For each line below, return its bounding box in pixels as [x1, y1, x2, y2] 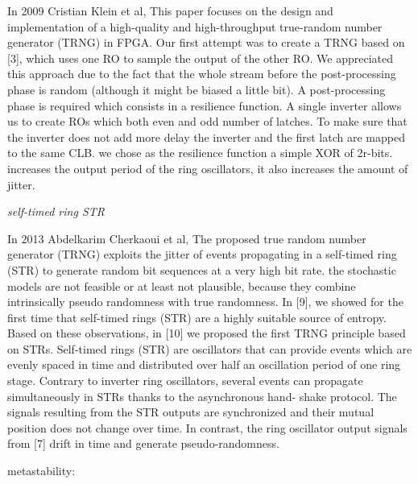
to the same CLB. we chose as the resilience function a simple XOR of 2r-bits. [7, 144, 393, 161]
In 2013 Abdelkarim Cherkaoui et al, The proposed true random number [7, 230, 366, 246]
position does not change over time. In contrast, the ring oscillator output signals [7, 419, 408, 436]
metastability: [7, 462, 76, 479]
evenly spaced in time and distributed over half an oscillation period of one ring [7, 356, 401, 373]
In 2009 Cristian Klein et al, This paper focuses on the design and [7, 2, 333, 19]
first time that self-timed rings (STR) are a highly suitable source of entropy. [7, 308, 387, 325]
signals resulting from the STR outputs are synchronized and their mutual [7, 403, 375, 420]
